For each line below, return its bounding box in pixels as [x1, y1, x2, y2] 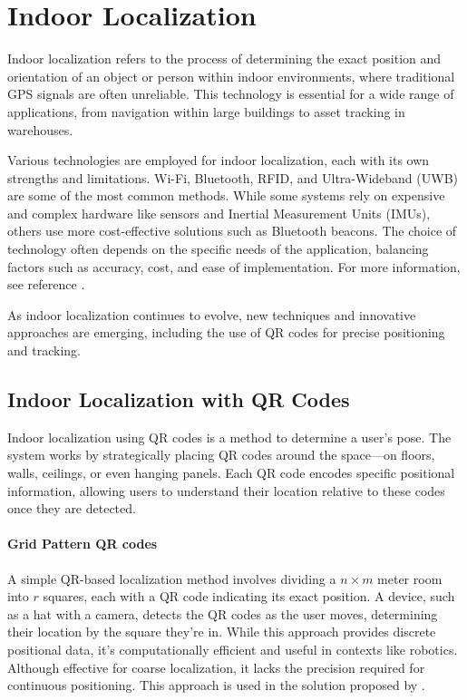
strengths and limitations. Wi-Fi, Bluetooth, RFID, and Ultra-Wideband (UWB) [7, 168, 458, 187]
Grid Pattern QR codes [7, 534, 158, 553]
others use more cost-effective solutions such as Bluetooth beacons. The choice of [7, 221, 457, 240]
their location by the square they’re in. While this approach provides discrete [7, 622, 436, 641]
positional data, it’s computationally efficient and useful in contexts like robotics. [7, 639, 458, 658]
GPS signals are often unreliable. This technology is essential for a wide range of [7, 84, 454, 103]
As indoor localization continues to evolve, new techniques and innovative [7, 305, 416, 324]
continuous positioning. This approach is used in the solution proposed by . [7, 676, 425, 695]
